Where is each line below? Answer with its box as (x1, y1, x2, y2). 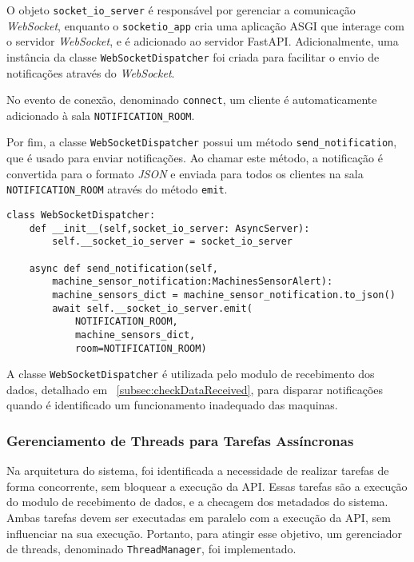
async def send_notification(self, (29, 262, 218, 274)
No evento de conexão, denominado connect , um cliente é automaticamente (6, 91, 377, 108)
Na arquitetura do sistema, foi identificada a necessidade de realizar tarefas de (6, 462, 389, 479)
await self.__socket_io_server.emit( (52, 302, 253, 314)
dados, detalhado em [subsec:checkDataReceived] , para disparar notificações (6, 381, 384, 397)
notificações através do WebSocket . (6, 64, 175, 81)
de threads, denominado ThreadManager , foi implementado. (6, 540, 297, 557)
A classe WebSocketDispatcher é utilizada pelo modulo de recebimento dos (6, 365, 375, 382)
